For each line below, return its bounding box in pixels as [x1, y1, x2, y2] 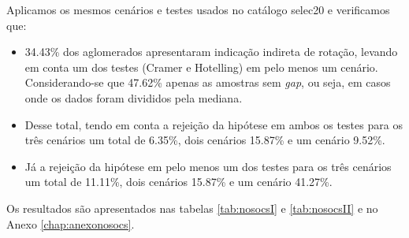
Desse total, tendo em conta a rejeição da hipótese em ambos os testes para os [24, 116, 403, 132]
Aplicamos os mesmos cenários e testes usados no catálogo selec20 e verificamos [6, 2, 390, 17]
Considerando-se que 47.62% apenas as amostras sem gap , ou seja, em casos [24, 74, 391, 91]
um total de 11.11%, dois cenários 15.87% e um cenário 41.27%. [24, 173, 333, 190]
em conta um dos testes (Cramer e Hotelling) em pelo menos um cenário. [24, 58, 378, 75]
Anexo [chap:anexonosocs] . [6, 215, 135, 232]
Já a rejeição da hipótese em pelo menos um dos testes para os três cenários [24, 158, 392, 174]
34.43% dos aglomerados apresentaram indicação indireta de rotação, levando [24, 43, 398, 60]
